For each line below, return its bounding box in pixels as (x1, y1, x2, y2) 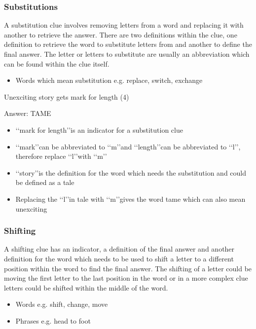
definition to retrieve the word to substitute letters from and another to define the (4, 39, 252, 49)
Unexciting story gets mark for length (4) (4, 91, 129, 102)
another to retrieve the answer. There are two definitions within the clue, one (4, 29, 237, 39)
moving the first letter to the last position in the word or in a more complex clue (4, 273, 248, 283)
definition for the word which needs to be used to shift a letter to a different (4, 253, 234, 263)
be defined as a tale (15, 177, 74, 187)
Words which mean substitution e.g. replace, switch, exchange (15, 75, 203, 85)
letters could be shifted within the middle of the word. (4, 282, 168, 292)
